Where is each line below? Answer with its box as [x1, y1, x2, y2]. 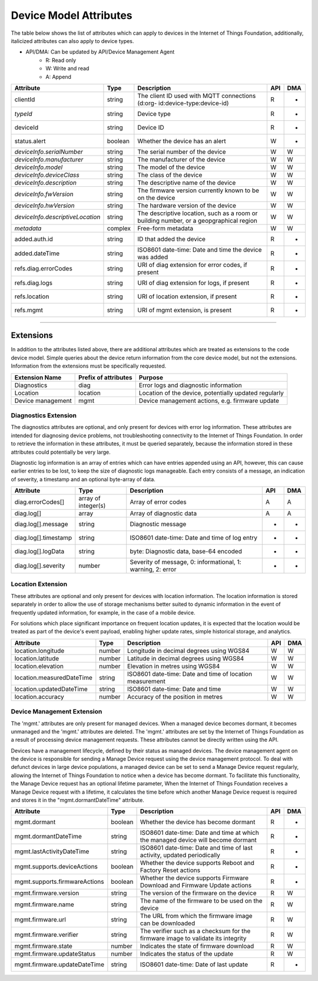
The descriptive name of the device [137, 179, 236, 187]
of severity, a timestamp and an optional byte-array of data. [11, 475, 155, 483]
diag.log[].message [14, 520, 68, 529]
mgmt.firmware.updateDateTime [14, 960, 104, 969]
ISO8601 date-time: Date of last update [140, 960, 249, 969]
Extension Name [14, 373, 62, 381]
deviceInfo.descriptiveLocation [14, 213, 101, 221]
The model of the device [137, 163, 206, 171]
